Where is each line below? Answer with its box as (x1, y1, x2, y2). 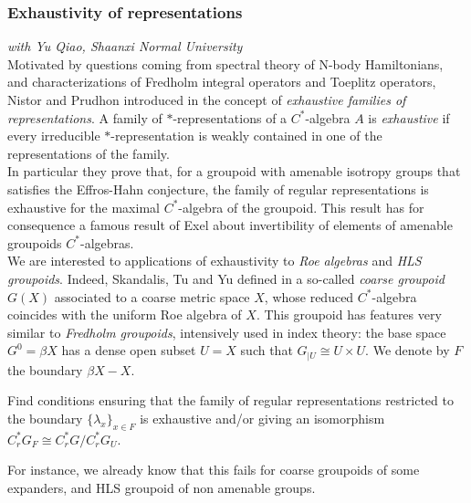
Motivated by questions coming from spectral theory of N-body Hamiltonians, (7, 54, 444, 73)
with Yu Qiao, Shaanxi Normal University (7, 37, 243, 56)
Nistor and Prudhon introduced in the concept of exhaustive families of (7, 90, 406, 109)
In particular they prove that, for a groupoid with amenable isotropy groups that (7, 162, 461, 181)
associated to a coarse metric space (54, 287, 250, 306)
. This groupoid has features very (256, 305, 442, 324)
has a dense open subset (61, 341, 196, 360)
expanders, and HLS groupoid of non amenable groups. (7, 477, 316, 497)
